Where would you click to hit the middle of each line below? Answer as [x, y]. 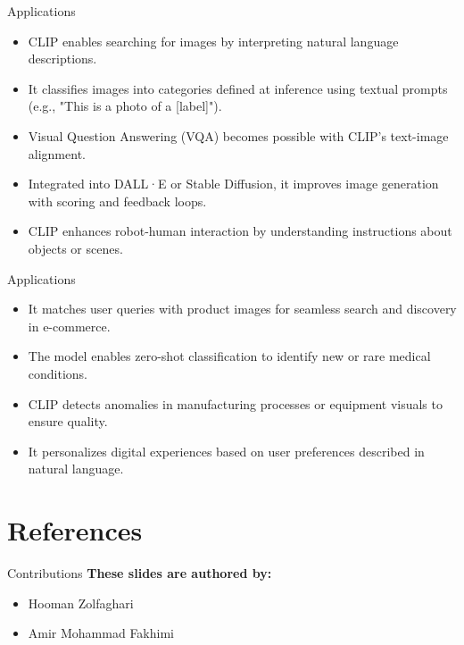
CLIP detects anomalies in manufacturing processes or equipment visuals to [235, 403]
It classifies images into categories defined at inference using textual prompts [238, 88]
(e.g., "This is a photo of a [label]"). [125, 106]
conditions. [58, 373]
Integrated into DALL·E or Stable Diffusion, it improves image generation [233, 184]
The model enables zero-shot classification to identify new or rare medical [229, 356]
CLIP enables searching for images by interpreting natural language [213, 41]
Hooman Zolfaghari [81, 603]
